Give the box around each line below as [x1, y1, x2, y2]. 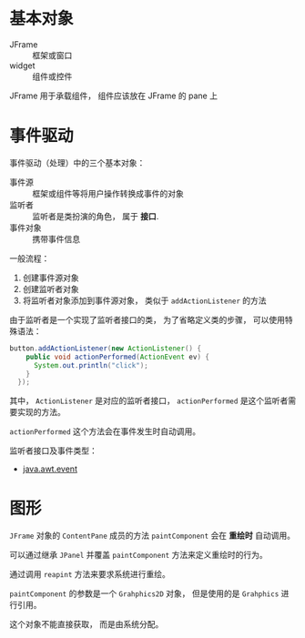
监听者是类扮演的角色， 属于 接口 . [32, 210, 159, 221]
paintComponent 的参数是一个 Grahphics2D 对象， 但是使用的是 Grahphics [9, 588, 280, 599]
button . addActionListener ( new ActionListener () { [9, 343, 202, 353]
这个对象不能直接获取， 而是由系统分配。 [9, 619, 164, 630]
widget [9, 60, 36, 71]
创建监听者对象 [22, 283, 79, 294]
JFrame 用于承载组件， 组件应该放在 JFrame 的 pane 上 [9, 90, 219, 101]
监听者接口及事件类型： [9, 445, 97, 456]
